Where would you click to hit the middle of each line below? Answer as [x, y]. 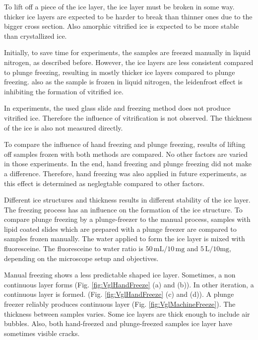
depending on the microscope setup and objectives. [81, 258]
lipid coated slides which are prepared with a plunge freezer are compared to [120, 229]
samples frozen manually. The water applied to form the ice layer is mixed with [125, 238]
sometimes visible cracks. [42, 333]
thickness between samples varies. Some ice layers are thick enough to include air [127, 313]
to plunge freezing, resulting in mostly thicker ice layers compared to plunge [120, 72]
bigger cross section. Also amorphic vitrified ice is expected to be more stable [122, 26]
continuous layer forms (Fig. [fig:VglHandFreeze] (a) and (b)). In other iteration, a [129, 284]
